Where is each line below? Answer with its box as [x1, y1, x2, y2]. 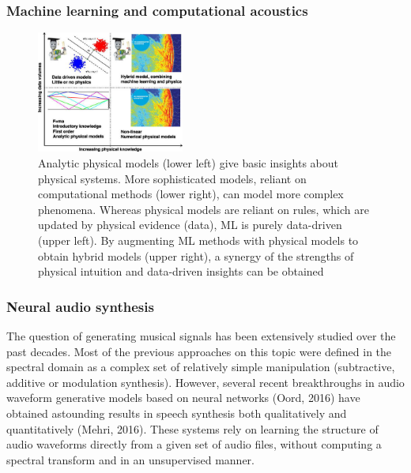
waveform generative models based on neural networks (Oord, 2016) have [6, 389, 360, 406]
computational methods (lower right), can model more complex [38, 186, 344, 202]
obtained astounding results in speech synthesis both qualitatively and [6, 404, 347, 421]
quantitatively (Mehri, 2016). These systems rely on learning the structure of [6, 420, 379, 437]
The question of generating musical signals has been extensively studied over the [6, 327, 396, 343]
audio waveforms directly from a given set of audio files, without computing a [6, 436, 382, 452]
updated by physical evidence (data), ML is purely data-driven [38, 216, 342, 233]
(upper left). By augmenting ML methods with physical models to [38, 231, 359, 248]
